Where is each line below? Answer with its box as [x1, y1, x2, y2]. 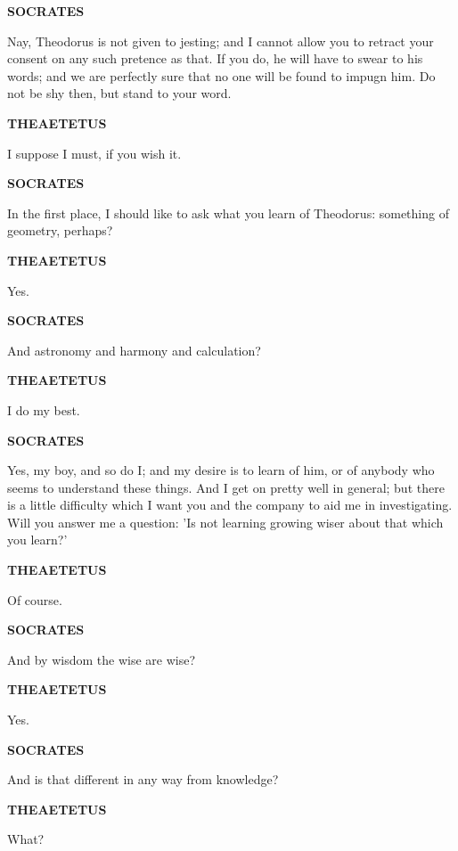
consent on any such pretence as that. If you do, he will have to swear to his [7, 49, 423, 68]
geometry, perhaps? [7, 221, 113, 240]
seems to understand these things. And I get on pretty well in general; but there [7, 478, 445, 496]
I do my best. [7, 400, 80, 419]
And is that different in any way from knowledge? [7, 770, 279, 789]
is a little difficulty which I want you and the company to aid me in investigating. [7, 495, 453, 514]
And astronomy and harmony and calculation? [7, 340, 261, 359]
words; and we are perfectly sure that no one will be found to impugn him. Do [7, 66, 436, 85]
